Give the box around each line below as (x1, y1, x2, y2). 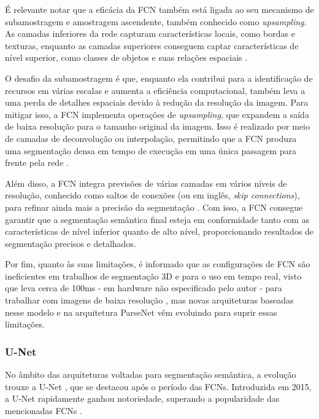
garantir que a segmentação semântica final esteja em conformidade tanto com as (5, 213, 310, 225)
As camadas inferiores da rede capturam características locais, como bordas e (5, 27, 295, 40)
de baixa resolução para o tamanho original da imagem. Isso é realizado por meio (5, 120, 310, 133)
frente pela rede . (5, 156, 69, 169)
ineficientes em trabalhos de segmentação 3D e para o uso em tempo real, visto (5, 269, 302, 282)
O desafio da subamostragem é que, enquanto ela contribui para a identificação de (5, 71, 313, 84)
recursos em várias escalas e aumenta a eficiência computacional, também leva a (5, 84, 306, 96)
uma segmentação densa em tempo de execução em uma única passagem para (5, 144, 297, 157)
